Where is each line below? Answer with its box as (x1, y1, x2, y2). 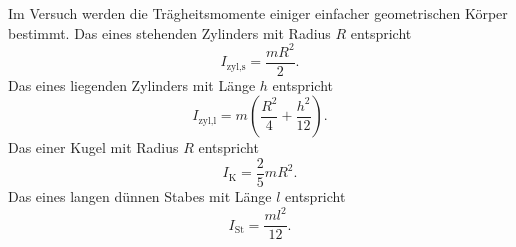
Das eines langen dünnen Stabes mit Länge (8, 186, 272, 206)
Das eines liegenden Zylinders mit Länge (8, 74, 256, 95)
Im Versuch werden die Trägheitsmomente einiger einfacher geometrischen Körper (8, 3, 508, 23)
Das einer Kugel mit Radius (8, 137, 179, 158)
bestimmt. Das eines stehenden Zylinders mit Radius (8, 22, 331, 43)
